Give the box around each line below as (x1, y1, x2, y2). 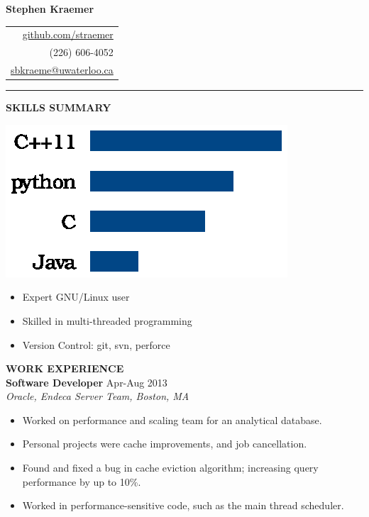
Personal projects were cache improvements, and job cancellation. (22, 436, 307, 451)
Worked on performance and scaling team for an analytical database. (22, 412, 322, 427)
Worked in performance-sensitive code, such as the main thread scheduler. (22, 498, 344, 513)
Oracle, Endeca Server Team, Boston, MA (6, 389, 189, 404)
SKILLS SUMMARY (6, 100, 111, 115)
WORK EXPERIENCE (6, 361, 124, 376)
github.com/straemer (22, 27, 114, 42)
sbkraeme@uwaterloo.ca (11, 62, 114, 77)
